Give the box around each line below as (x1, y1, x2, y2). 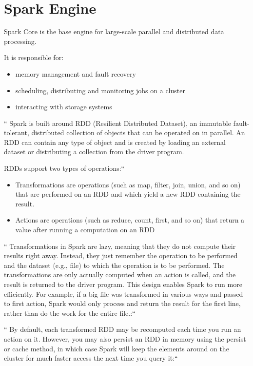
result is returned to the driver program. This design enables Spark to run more (4, 279, 242, 289)
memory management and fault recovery (15, 68, 136, 79)
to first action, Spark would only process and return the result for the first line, (4, 298, 241, 308)
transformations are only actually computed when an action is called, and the (4, 269, 236, 280)
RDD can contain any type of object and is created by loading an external (4, 137, 226, 147)
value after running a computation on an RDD (15, 224, 155, 235)
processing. (4, 36, 37, 46)
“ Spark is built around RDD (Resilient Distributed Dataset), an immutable (4, 118, 231, 128)
